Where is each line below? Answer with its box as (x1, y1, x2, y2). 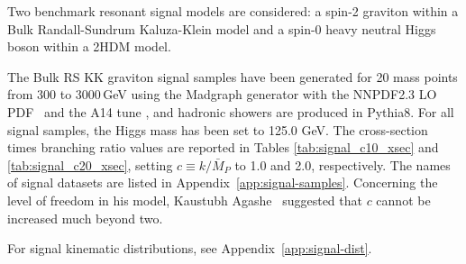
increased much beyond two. (7, 208, 163, 227)
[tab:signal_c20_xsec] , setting (7, 155, 173, 174)
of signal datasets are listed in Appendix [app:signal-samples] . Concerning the (7, 173, 438, 192)
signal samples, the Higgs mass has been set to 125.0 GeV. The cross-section (7, 120, 428, 139)
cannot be (376, 190, 431, 209)
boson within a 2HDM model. (7, 37, 171, 56)
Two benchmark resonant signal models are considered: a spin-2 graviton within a (7, 2, 459, 20)
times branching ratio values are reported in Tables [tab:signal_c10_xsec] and (7, 138, 439, 157)
